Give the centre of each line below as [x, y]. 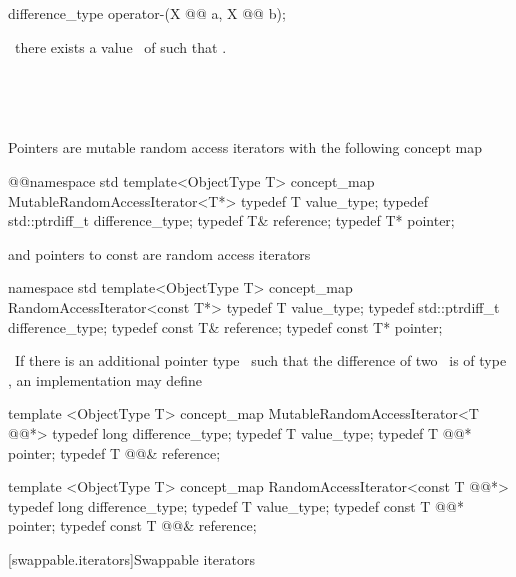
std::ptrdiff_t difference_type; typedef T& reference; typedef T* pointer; [231, 220]
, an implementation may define [105, 379]
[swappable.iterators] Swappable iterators [131, 558]
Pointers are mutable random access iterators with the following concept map [245, 147]
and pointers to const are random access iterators [159, 253]
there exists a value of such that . [120, 46]
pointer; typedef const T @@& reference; [132, 525]
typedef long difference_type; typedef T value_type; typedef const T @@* [236, 505]
